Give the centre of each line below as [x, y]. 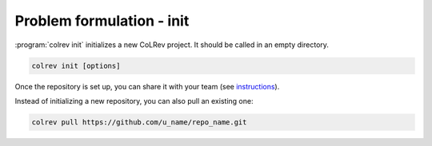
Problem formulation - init [102, 21]
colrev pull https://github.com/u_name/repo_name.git [139, 122]
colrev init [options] [76, 65]
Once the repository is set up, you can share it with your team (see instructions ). [147, 86]
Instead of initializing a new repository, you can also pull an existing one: [134, 101]
